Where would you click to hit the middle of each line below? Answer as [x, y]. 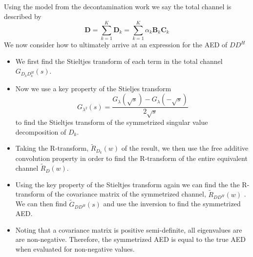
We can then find [41, 204]
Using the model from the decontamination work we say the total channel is [118, 6]
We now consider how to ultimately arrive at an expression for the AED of [116, 45]
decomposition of [41, 131]
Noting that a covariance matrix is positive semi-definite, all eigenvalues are [129, 229]
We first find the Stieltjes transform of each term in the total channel [119, 61]
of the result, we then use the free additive [185, 148]
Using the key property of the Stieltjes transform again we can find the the [127, 184]
